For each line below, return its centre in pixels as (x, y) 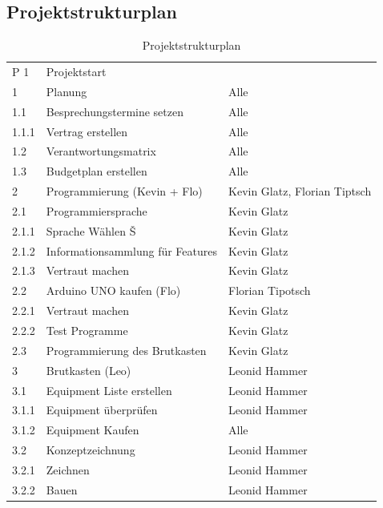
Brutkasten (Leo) (89, 370)
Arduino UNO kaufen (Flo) (113, 290)
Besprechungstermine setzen (115, 111)
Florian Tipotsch (270, 290)
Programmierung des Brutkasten (126, 350)
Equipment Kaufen (93, 430)
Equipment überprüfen (102, 410)
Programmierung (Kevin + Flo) (124, 191)
